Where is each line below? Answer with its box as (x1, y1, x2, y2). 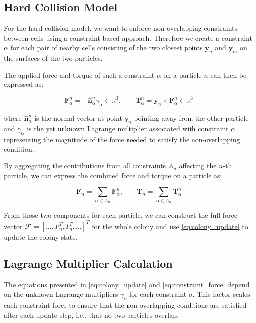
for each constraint (129, 289, 187, 299)
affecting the (179, 161, 217, 171)
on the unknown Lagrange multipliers (4, 289, 118, 299)
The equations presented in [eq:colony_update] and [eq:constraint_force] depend (4, 279, 250, 289)
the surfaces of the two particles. (4, 53, 103, 63)
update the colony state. (4, 232, 78, 242)
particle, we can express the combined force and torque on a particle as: (4, 170, 222, 180)
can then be (210, 69, 247, 80)
